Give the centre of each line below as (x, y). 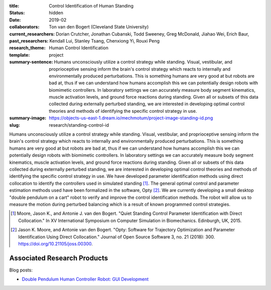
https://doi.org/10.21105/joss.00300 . (55, 243)
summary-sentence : (31, 62)
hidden (56, 13)
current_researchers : (32, 34)
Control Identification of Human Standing (91, 6)
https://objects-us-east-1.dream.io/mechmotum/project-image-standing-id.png (131, 118)
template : (20, 55)
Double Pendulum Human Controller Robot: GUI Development (85, 279)
